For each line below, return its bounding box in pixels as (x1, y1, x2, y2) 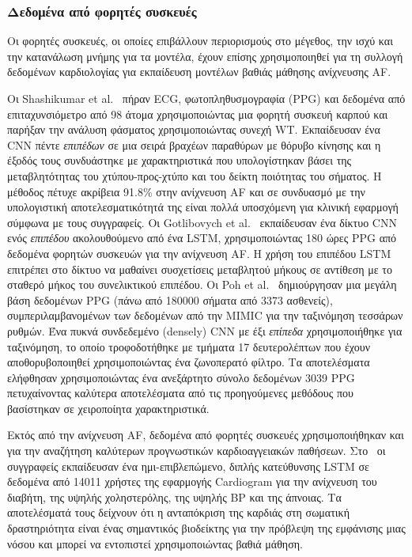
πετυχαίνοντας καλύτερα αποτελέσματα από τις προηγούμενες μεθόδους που (7, 385, 353, 401)
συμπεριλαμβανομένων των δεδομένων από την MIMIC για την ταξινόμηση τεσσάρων (7, 307, 403, 324)
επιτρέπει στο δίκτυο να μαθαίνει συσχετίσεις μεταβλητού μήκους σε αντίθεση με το (7, 260, 392, 277)
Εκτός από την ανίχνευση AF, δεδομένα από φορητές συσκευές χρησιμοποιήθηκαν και (7, 426, 404, 443)
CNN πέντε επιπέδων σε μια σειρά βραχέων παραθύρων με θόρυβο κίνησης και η (7, 136, 381, 153)
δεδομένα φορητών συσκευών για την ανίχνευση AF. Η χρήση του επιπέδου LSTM (7, 244, 391, 261)
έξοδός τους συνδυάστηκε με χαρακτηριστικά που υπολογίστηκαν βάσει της (7, 152, 352, 169)
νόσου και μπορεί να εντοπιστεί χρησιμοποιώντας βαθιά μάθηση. (7, 535, 303, 551)
